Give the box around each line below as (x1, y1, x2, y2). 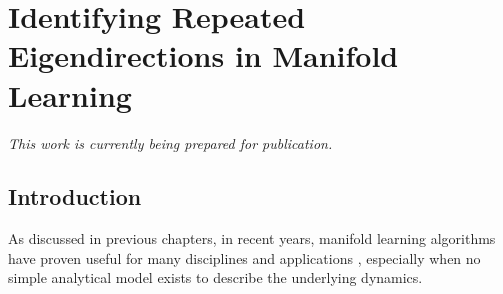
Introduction (8, 181, 142, 212)
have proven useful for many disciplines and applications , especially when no (8, 247, 481, 268)
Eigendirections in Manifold (8, 35, 399, 76)
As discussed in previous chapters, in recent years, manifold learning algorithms (8, 228, 496, 249)
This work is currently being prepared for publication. (8, 132, 333, 153)
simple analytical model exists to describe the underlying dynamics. (8, 267, 423, 288)
